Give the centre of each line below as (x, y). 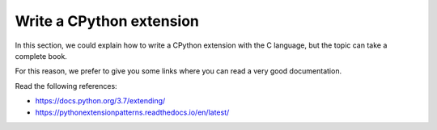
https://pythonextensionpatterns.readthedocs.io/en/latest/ (132, 112)
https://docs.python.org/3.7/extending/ (100, 101)
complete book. (41, 56)
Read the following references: (66, 86)
